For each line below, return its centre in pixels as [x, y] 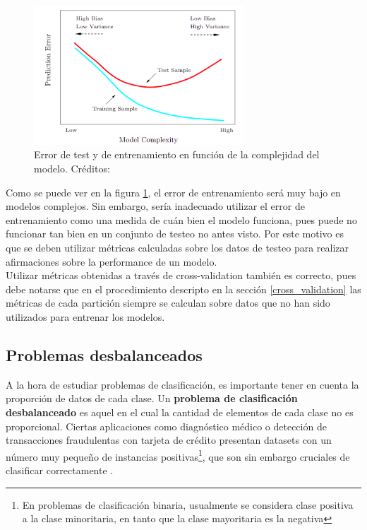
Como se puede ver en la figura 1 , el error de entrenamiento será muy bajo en [173, 192]
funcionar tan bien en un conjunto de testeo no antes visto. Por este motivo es [175, 234]
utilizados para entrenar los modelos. [85, 317]
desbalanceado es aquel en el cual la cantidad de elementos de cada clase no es [180, 412]
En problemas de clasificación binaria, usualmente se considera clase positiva [188, 504]
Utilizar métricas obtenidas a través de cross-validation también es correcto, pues [181, 275]
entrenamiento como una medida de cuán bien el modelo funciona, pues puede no [181, 219]
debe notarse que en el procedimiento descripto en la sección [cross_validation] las [183, 289]
